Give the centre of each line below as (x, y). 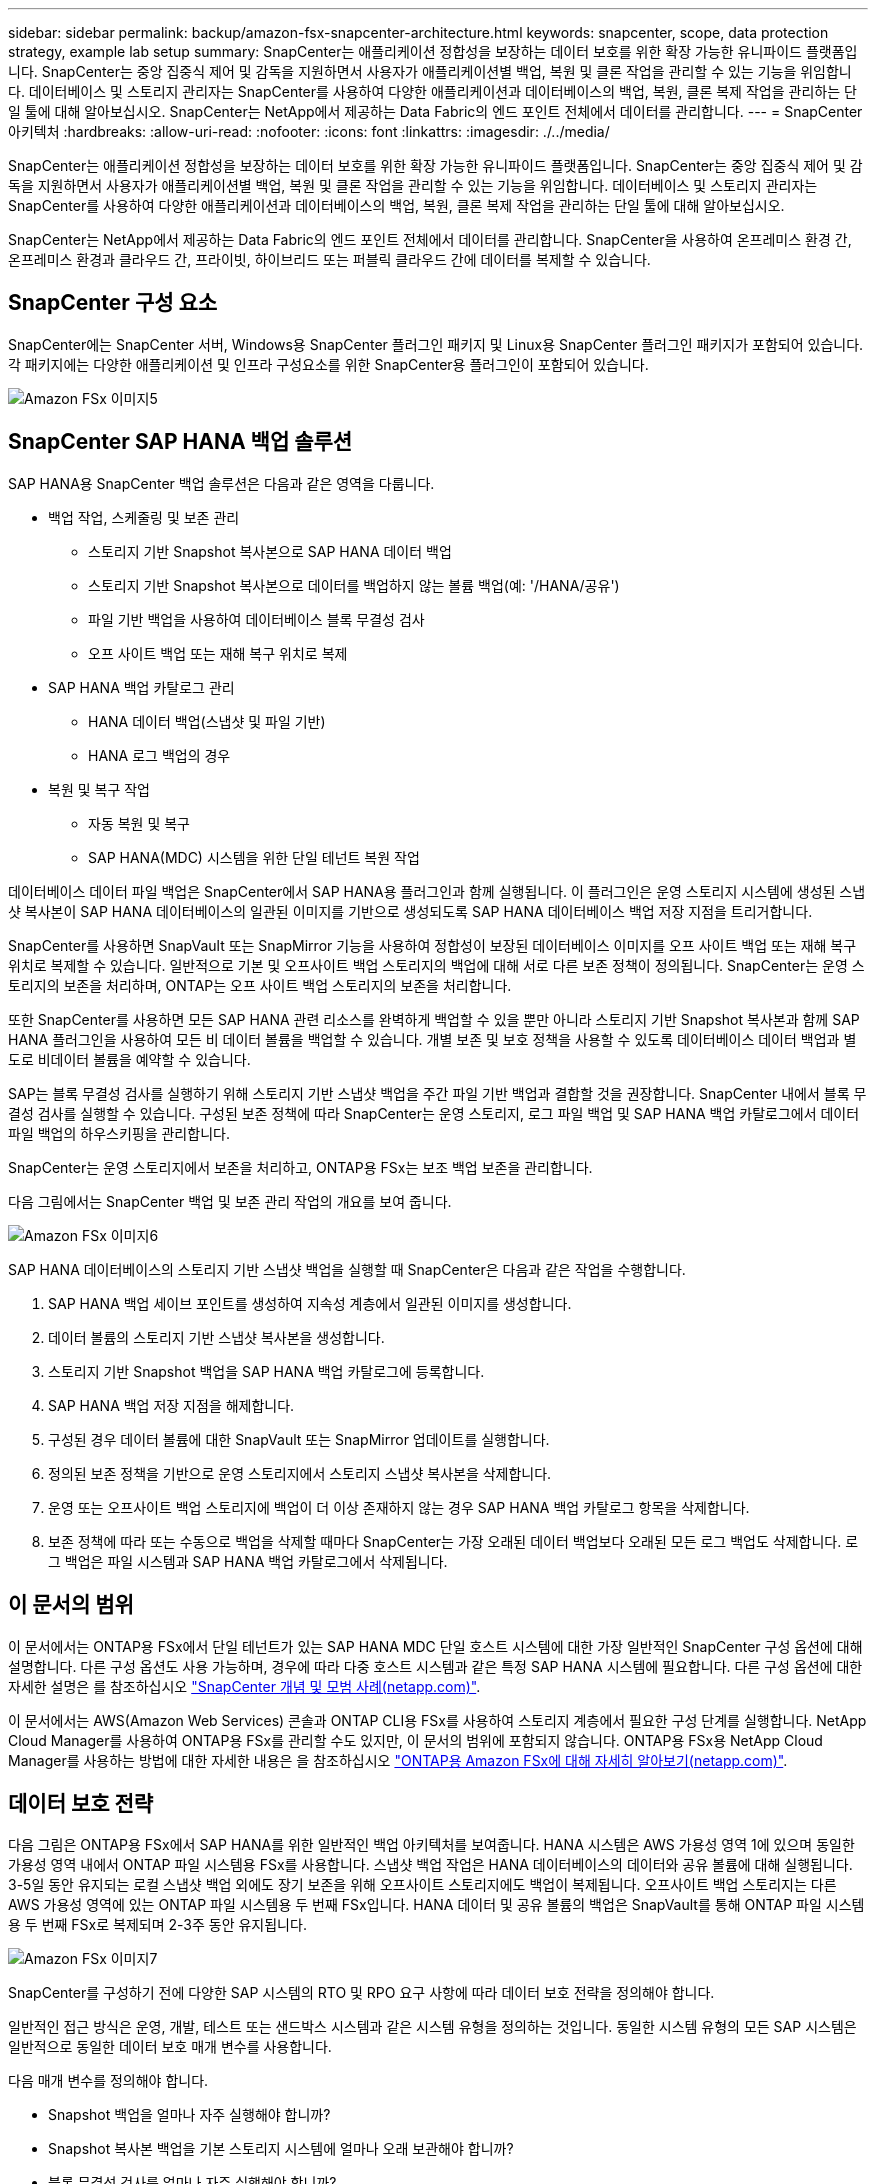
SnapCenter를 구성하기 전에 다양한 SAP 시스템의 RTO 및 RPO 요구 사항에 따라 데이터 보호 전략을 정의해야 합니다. (361, 1993)
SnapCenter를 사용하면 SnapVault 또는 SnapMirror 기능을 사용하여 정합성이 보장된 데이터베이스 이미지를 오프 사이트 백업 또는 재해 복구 (432, 945)
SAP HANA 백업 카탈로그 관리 (141, 687)
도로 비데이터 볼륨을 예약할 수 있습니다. (129, 1059)
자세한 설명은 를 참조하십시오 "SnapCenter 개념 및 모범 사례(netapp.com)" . (244, 1686)
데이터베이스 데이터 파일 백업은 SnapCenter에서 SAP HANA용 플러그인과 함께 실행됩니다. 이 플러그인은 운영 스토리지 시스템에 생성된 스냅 (437, 891)
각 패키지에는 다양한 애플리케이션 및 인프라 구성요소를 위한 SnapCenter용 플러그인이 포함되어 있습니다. (328, 364)
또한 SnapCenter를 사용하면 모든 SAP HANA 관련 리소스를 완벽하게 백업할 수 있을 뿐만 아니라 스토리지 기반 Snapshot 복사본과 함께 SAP (434, 1019)
